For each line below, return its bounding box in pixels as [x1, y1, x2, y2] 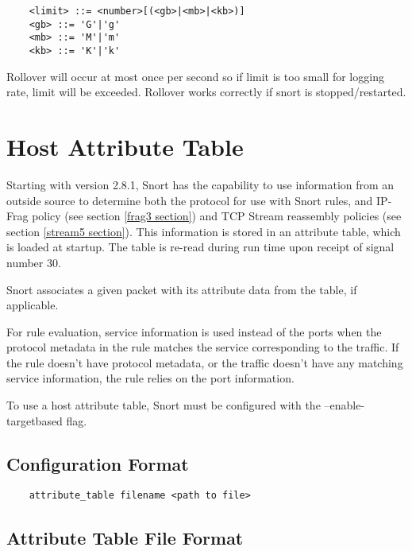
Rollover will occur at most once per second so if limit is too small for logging [6, 68, 384, 84]
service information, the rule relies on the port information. [6, 370, 295, 386]
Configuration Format [6, 451, 189, 475]
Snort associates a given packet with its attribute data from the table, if [6, 281, 357, 297]
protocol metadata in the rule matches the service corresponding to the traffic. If [6, 339, 399, 355]
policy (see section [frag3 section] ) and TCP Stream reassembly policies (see [32, 208, 402, 224]
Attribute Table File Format [6, 525, 244, 549]
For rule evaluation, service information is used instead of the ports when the [6, 323, 382, 340]
